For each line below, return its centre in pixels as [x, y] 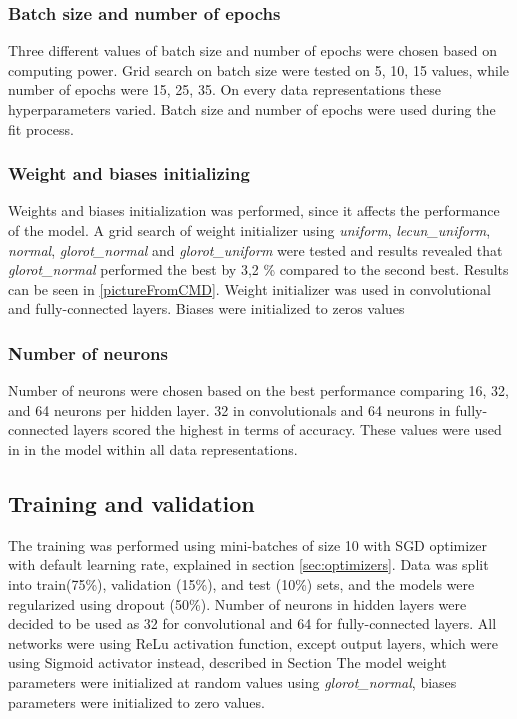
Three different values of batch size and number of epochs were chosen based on [252, 50]
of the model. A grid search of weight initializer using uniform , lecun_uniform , [249, 230]
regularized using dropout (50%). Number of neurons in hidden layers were [237, 603]
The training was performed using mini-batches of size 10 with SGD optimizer [248, 544]
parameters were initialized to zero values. [136, 701]
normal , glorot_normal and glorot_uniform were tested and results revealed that [255, 249]
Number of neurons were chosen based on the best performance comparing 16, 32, [259, 390]
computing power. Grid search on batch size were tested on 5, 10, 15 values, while [259, 69]
